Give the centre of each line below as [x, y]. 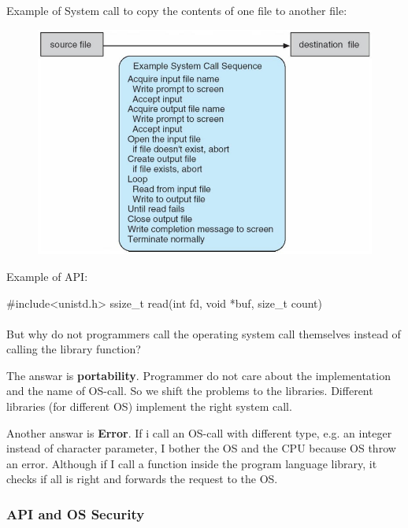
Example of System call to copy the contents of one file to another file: [177, 10]
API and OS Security [76, 513]
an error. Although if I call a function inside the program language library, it [192, 463]
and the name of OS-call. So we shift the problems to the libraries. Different [190, 391]
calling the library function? [74, 349]
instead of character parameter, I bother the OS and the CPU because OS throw [201, 448]
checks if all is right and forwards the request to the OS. [142, 479]
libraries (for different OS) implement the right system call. [149, 406]
